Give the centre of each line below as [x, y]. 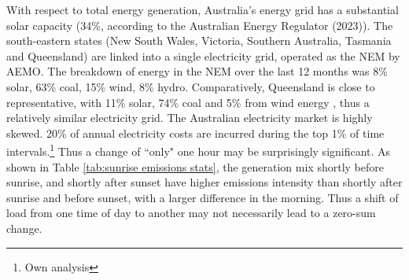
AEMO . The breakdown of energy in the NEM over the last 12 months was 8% [197, 71]
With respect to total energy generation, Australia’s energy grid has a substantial [203, 9]
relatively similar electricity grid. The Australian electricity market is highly [190, 118]
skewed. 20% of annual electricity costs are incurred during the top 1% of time [195, 133]
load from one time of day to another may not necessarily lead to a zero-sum [191, 213]
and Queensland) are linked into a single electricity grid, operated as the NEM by [203, 55]
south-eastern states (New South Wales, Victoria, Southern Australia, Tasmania [199, 41]
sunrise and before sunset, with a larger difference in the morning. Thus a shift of [203, 197]
